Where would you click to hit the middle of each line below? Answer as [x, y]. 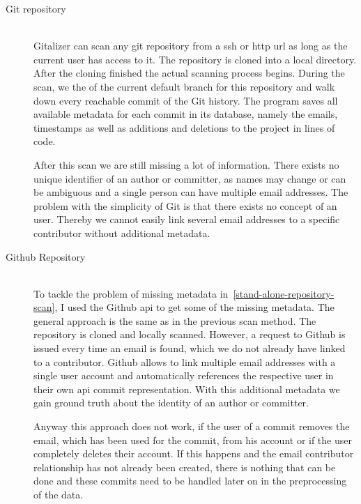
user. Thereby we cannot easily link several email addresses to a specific [187, 219]
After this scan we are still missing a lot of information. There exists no [186, 164]
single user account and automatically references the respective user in [184, 375]
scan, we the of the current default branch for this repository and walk [184, 86]
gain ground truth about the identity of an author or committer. [171, 403]
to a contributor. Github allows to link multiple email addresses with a [185, 361]
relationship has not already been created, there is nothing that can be [185, 467]
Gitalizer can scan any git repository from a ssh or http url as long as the [191, 46]
